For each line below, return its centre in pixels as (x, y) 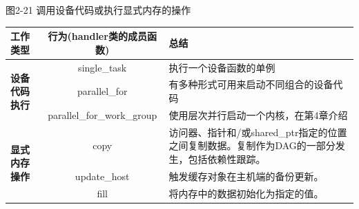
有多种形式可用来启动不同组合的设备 (251, 84)
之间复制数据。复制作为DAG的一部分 (252, 145)
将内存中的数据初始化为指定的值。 (246, 193)
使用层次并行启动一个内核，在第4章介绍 (258, 114)
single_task (103, 67)
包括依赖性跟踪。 (227, 158)
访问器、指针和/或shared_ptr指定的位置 (258, 132)
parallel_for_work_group (103, 114)
